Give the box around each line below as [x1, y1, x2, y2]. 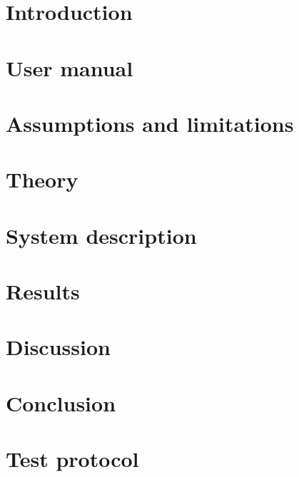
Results [6, 277, 80, 306]
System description [6, 220, 197, 250]
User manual [6, 53, 133, 82]
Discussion [6, 332, 111, 361]
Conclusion [6, 388, 116, 417]
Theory [6, 165, 78, 194]
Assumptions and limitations [6, 108, 294, 138]
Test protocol [6, 444, 139, 473]
